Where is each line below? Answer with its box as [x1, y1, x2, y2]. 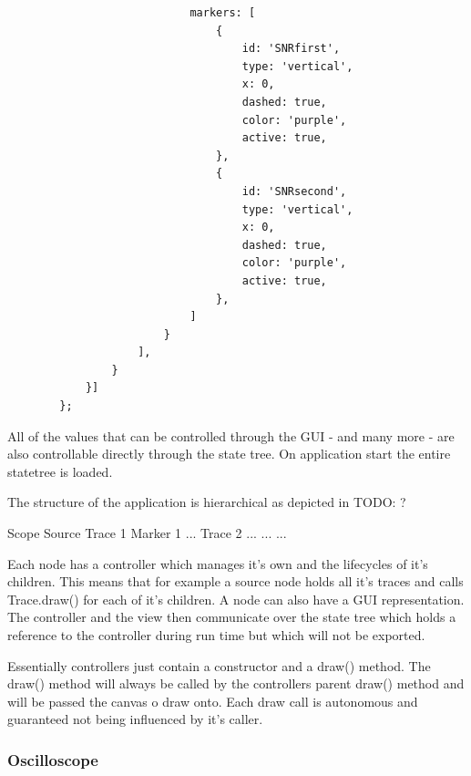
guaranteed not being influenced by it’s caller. [7, 709, 263, 729]
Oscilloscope [7, 748, 98, 771]
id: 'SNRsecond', [241, 184, 347, 198]
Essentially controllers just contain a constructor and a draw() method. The [7, 656, 431, 675]
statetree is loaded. [7, 461, 113, 481]
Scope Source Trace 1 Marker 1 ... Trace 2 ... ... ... [7, 523, 287, 543]
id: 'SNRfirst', [241, 42, 341, 56]
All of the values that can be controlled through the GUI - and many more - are [7, 426, 455, 445]
